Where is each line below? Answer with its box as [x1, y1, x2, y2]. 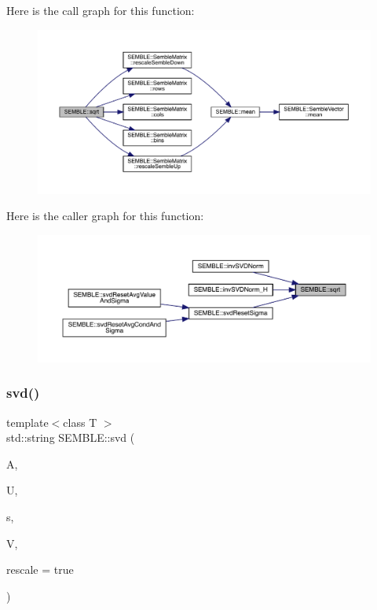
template [6, 413, 49, 430]
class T [63, 413, 97, 430]
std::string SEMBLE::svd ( [6, 429, 135, 446]
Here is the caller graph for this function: [6, 208, 204, 224]
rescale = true [6, 561, 74, 578]
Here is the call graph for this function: [6, 2, 195, 18]
